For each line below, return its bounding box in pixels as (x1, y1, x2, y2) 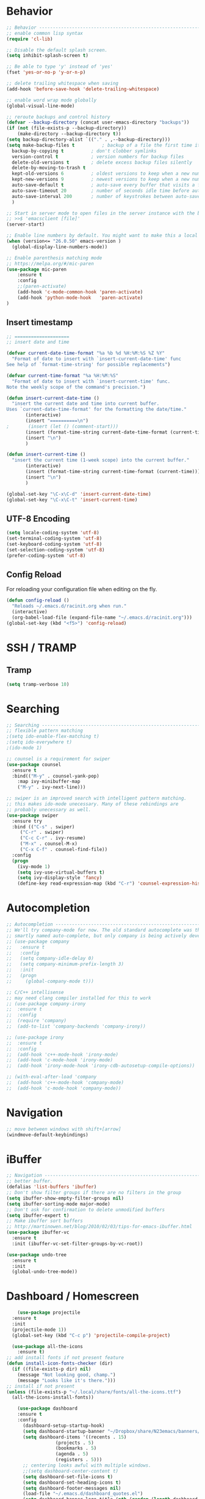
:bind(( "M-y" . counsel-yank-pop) (12, 773, 99, 779)
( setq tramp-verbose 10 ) (6, 681, 70, 687)
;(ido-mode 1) (6, 745, 43, 751)
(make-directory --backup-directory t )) (17, 131, 121, 137)
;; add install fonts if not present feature (6, 1355, 124, 1361)
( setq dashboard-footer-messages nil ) (22, 1485, 121, 1491)
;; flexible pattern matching (6, 727, 84, 734)
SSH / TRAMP (6, 641, 77, 655)
